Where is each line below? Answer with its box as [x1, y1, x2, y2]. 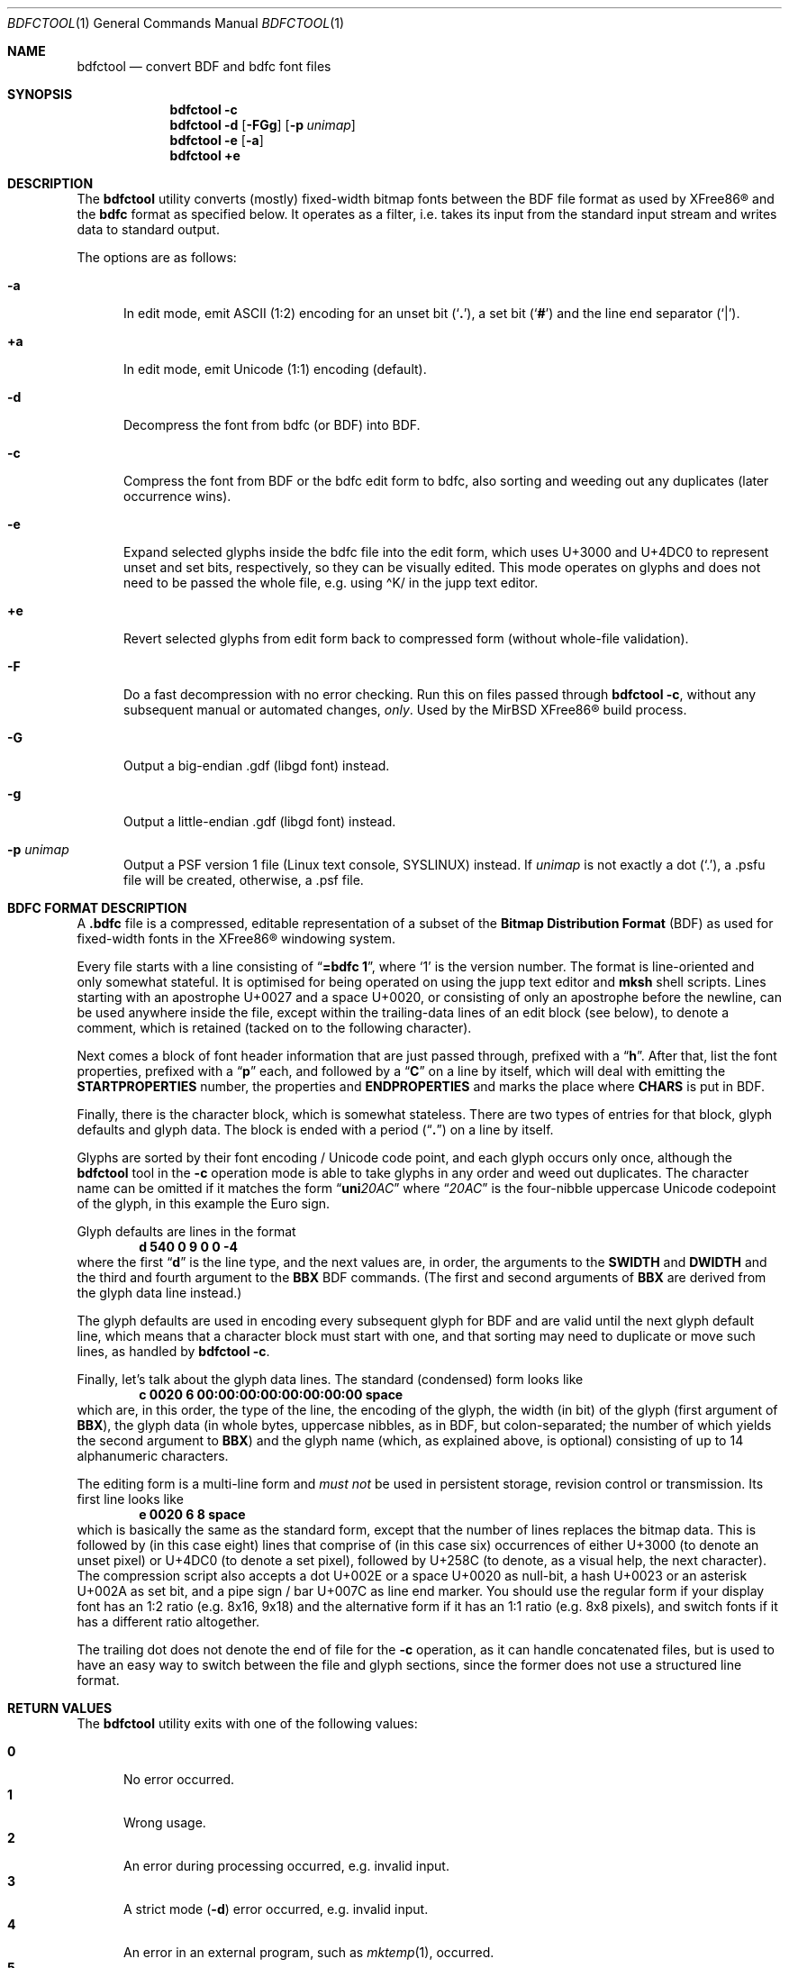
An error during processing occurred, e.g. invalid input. [123, 1858, 449, 1873]
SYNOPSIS [7, 87, 73, 102]
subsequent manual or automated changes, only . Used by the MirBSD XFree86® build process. [123, 702, 687, 717]
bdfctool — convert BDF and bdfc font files [77, 59, 331, 74]
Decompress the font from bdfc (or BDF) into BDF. [123, 417, 421, 433]
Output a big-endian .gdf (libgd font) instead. [123, 758, 390, 773]
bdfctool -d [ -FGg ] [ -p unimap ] [169, 117, 356, 132]
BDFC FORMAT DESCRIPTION [7, 900, 187, 916]
